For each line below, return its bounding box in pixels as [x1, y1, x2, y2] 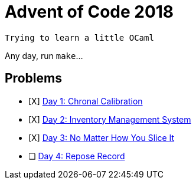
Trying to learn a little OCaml [5, 32, 154, 42]
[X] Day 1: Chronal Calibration [28, 96, 143, 106]
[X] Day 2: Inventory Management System [28, 114, 191, 124]
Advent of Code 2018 [5, 2, 174, 22]
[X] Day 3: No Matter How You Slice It [28, 132, 175, 143]
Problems [5, 71, 62, 86]
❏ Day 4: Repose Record [28, 150, 125, 161]
